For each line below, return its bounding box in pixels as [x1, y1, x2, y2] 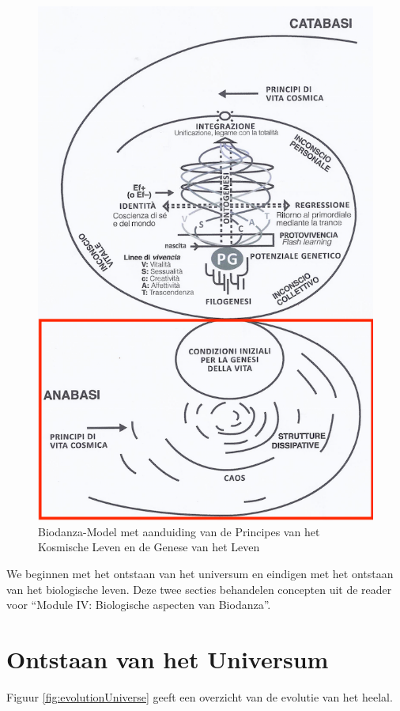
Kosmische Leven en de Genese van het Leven [38, 539, 260, 555]
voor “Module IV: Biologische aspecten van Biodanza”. [6, 596, 271, 613]
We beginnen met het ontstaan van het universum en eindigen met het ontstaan [6, 565, 394, 581]
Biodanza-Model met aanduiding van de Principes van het [38, 523, 320, 539]
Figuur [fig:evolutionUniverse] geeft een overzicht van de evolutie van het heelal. [6, 688, 393, 705]
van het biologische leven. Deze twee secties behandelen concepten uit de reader [6, 581, 392, 597]
